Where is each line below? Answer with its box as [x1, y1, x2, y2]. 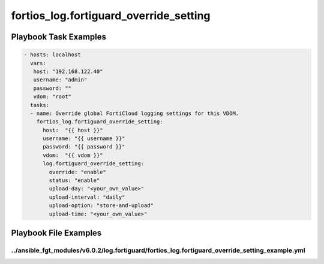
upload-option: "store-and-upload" [49, 202, 154, 209]
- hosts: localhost [23, 51, 81, 58]
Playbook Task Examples [11, 32, 107, 42]
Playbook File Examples [11, 227, 102, 238]
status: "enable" [49, 177, 100, 184]
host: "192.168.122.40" [33, 68, 103, 75]
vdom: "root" [33, 93, 72, 100]
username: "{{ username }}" [43, 135, 125, 142]
